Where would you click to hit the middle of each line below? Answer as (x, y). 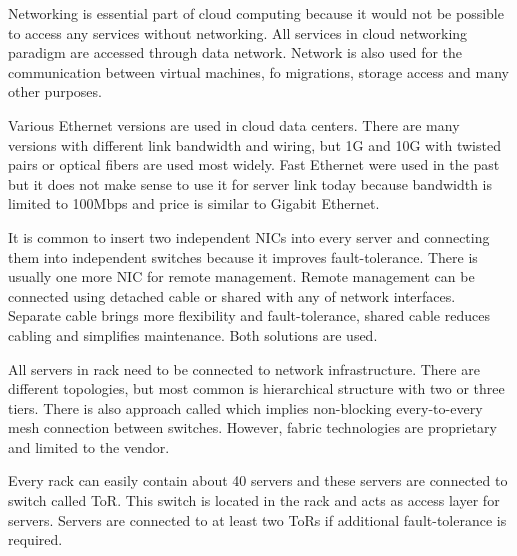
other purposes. (55, 91)
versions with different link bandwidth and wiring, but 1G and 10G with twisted (254, 144)
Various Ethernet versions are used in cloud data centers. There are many (234, 124)
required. (35, 539)
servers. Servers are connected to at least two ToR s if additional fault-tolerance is (257, 519)
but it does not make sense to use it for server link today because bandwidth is (250, 183)
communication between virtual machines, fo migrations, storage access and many (258, 71)
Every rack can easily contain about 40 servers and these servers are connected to (258, 480)
